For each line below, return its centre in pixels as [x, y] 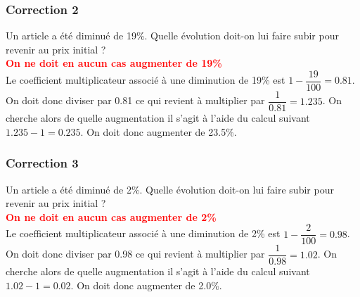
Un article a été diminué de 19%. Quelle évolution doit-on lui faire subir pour [172, 36]
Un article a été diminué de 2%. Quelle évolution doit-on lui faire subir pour [170, 189]
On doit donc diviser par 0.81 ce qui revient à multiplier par [135, 100]
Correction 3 [42, 163]
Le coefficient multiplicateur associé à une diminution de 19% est [146, 80]
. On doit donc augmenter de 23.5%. [159, 131]
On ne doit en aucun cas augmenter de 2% [111, 216]
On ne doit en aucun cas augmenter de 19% [114, 63]
